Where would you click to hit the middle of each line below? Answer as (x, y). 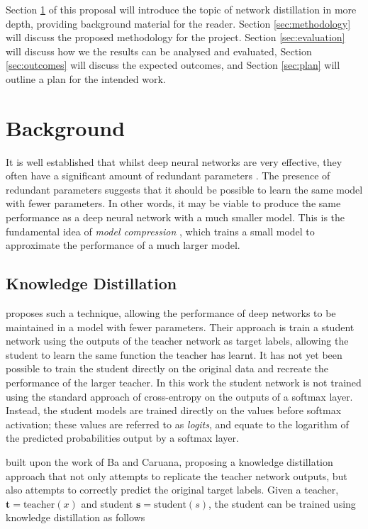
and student (107, 503)
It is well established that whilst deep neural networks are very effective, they (174, 161)
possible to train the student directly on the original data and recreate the (167, 368)
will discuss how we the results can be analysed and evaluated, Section (159, 51)
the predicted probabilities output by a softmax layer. (122, 438)
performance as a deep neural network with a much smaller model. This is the (175, 217)
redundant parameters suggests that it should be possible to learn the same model (184, 189)
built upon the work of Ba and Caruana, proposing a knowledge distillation (169, 461)
